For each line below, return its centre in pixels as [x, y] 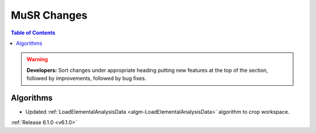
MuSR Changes [49, 15]
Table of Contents [33, 33]
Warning [37, 60]
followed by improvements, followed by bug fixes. [86, 78]
